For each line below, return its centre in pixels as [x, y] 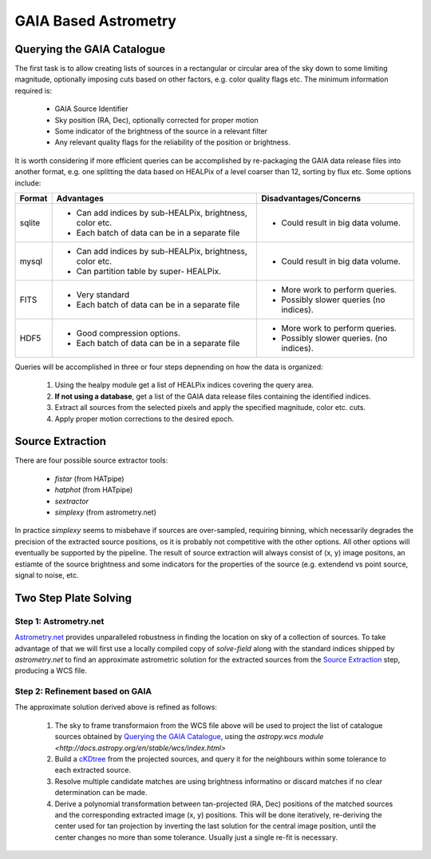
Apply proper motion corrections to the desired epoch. [144, 419]
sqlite [30, 222]
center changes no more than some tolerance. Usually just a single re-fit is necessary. [196, 837]
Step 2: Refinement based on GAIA [83, 691]
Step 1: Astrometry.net [59, 621]
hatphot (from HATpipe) [94, 490]
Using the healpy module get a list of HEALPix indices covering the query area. [184, 385]
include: [28, 183]
